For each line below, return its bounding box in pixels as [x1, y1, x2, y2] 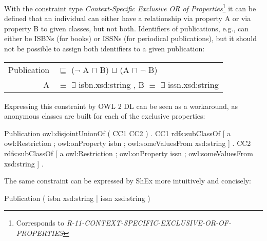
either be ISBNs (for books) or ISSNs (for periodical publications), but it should [4, 33, 257, 44]
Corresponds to [16, 217, 64, 228]
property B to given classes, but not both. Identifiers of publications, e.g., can [4, 23, 249, 33]
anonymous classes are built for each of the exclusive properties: [4, 110, 205, 121]
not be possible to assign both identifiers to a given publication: [4, 43, 205, 54]
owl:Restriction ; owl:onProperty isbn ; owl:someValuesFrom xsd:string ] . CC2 [4, 138, 251, 149]
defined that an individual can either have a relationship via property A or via [4, 13, 251, 24]
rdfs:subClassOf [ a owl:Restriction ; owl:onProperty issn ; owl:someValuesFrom [4, 148, 253, 158]
